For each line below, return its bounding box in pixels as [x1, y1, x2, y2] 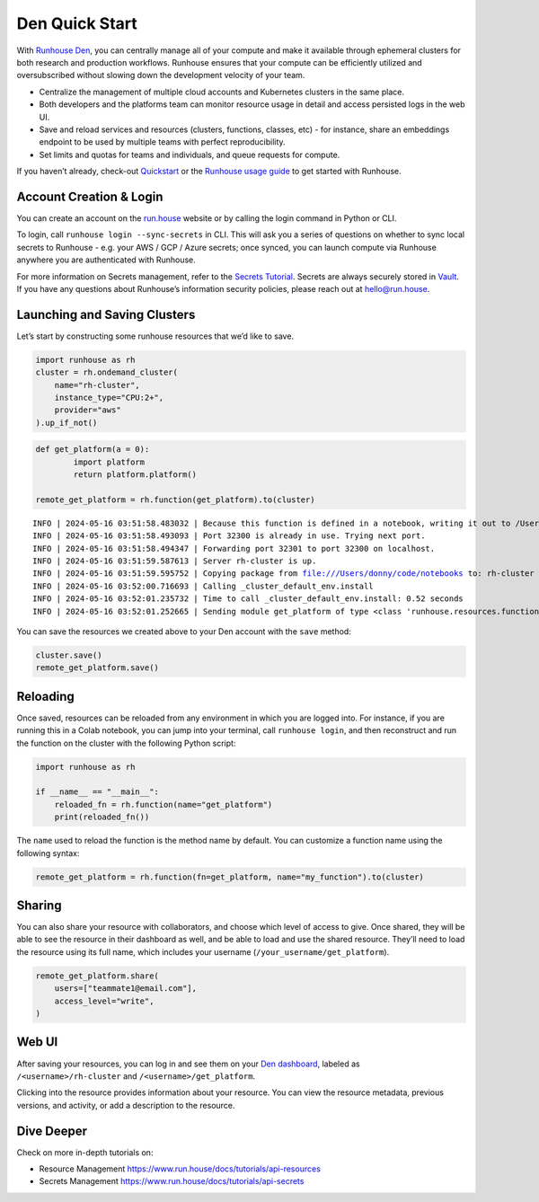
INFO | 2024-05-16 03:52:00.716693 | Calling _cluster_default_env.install [32, 580, 374, 591]
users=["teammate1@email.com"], [54, 984, 198, 994]
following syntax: [16, 847, 80, 858]
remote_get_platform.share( [35, 970, 159, 981]
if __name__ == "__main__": [35, 787, 159, 797]
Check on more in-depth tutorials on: [16, 1146, 154, 1158]
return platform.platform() [73, 470, 198, 480]
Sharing [16, 897, 62, 913]
